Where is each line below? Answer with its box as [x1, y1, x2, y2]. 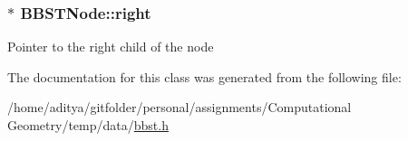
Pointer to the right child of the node [7, 37, 214, 56]
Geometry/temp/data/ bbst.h [7, 116, 169, 134]
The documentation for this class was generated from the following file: [7, 67, 402, 86]
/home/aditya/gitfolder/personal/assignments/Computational [7, 98, 352, 117]
